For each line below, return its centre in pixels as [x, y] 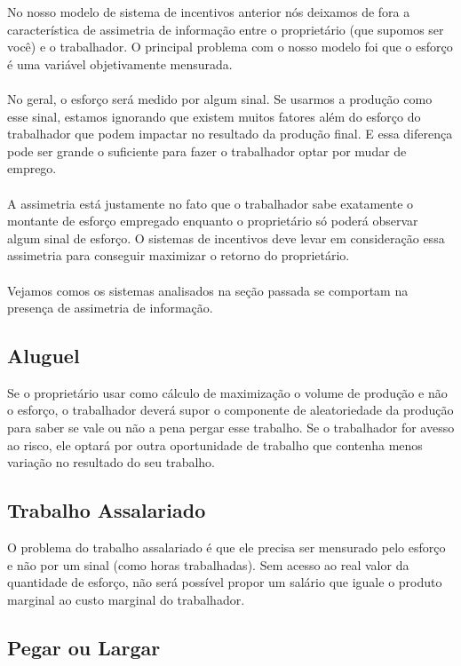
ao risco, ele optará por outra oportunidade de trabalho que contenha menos [215, 444]
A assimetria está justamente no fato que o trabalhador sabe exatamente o [211, 203]
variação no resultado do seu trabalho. [111, 462]
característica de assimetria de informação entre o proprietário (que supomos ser [226, 29]
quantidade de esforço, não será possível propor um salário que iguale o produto [225, 582]
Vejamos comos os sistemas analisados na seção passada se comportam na [208, 290]
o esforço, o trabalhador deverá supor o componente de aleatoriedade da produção [230, 410]
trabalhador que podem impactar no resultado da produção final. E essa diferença [230, 134]
